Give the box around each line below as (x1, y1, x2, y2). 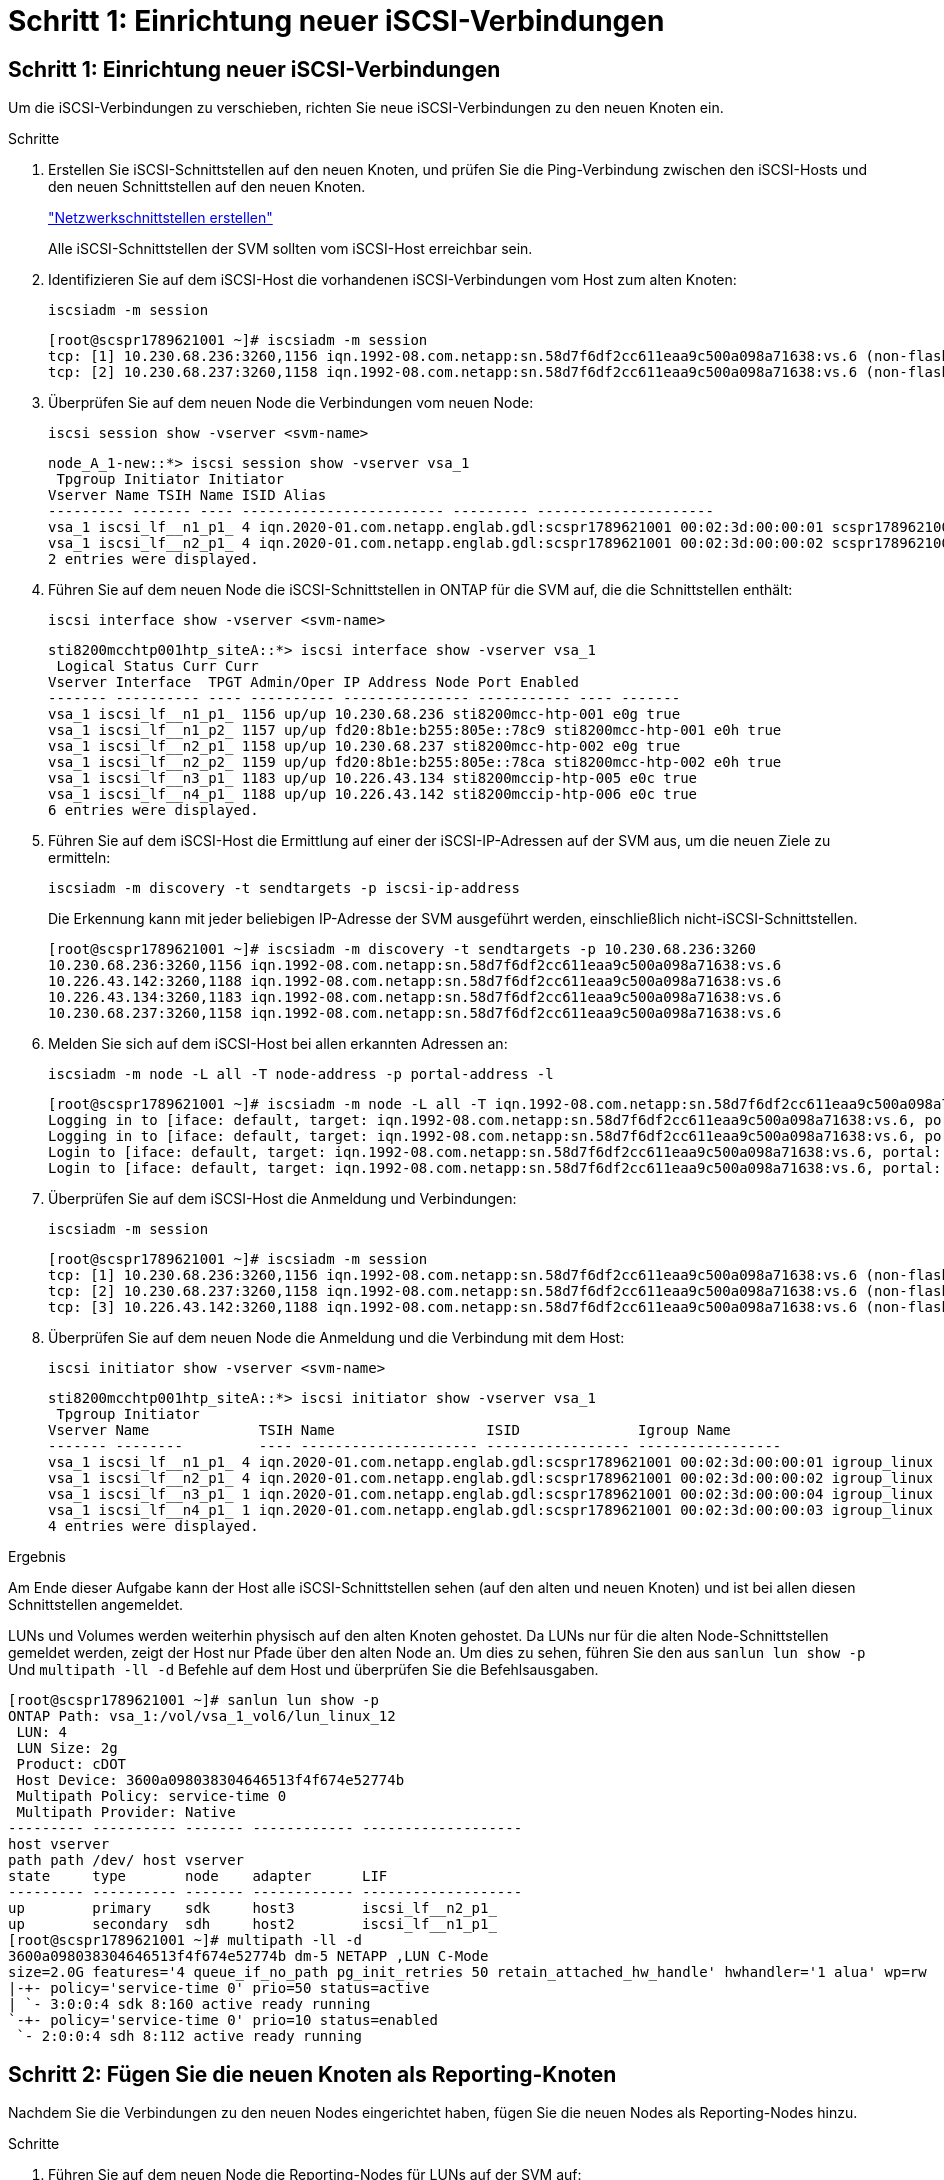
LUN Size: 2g (16, 1740, 118, 1757)
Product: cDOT (16, 1756, 127, 1773)
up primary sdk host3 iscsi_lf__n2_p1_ (8, 1900, 497, 1917)
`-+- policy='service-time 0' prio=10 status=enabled (8, 2012, 438, 2029)
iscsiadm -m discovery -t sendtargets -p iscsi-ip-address (48, 880, 521, 897)
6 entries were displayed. (48, 802, 259, 819)
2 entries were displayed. (48, 551, 259, 568)
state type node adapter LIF (8, 1868, 388, 1885)
